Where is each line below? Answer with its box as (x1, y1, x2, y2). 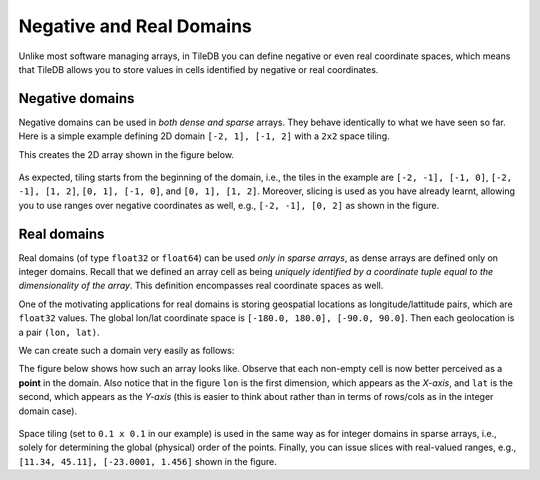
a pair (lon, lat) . (18, 326, 100, 338)
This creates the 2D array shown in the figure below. (18, 148, 235, 160)
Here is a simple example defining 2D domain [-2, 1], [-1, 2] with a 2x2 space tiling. (18, 130, 390, 142)
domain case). (18, 405, 78, 417)
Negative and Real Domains (18, 15, 252, 37)
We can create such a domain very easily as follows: (18, 345, 235, 357)
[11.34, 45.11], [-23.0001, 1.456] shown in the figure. (18, 455, 277, 467)
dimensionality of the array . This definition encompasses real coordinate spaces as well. (18, 280, 384, 292)
